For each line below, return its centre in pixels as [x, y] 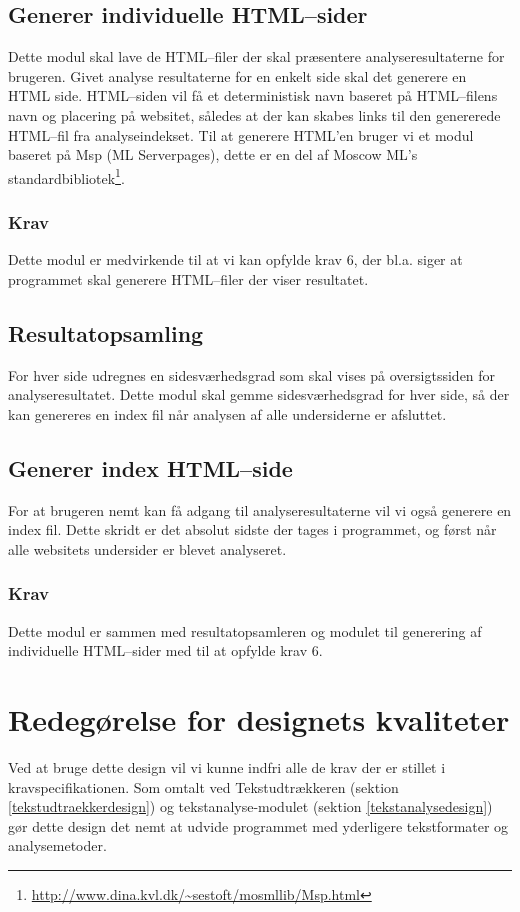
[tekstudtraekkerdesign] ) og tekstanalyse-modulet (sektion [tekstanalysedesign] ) [250, 806]
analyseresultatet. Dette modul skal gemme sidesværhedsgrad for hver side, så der [259, 394]
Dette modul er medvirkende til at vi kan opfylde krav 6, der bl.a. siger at [235, 259]
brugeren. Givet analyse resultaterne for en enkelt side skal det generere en [237, 75]
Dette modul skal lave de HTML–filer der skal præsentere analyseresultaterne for [256, 56]
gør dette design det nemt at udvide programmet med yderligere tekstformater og [258, 825]
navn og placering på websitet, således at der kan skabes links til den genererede [254, 114]
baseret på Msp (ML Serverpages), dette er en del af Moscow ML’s [213, 154]
